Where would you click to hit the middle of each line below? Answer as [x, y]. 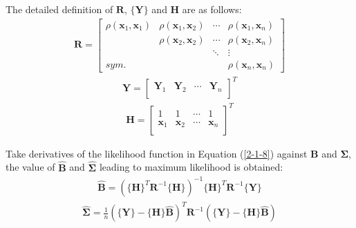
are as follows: [212, 9]
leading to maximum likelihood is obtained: [191, 167]
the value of [30, 167]
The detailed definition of [59, 9]
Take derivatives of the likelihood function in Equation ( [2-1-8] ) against [157, 153]
